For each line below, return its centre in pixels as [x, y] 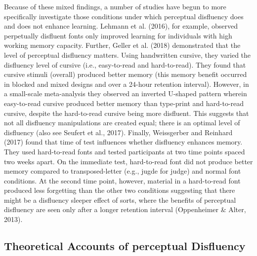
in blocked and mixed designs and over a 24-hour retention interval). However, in [127, 84]
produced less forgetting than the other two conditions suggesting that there [120, 190]
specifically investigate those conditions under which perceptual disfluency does [124, 16]
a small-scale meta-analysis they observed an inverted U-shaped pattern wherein [126, 93]
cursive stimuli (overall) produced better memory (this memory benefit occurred [126, 74]
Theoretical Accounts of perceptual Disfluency [125, 246]
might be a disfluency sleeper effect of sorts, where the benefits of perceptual [120, 200]
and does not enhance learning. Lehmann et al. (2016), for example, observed [121, 26]
